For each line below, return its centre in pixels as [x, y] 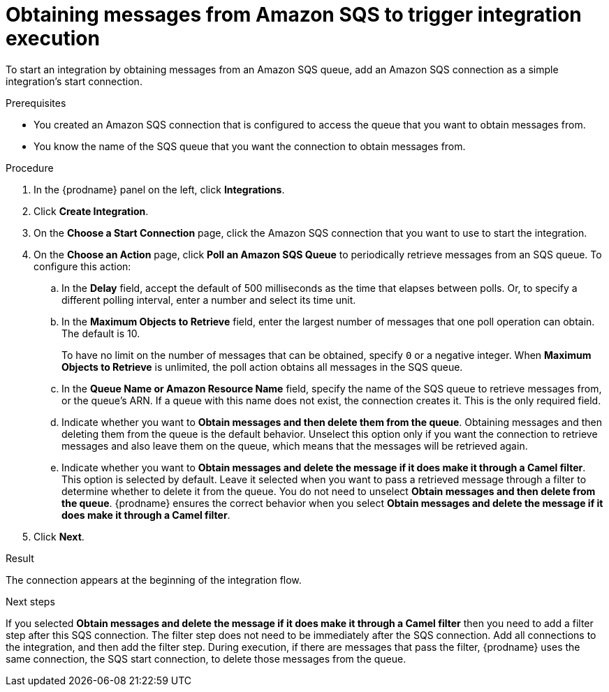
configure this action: [82, 266]
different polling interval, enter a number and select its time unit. [209, 300]
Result [20, 558]
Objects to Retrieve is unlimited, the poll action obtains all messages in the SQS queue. [262, 367]
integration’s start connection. [74, 81]
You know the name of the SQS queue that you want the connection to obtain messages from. [250, 146]
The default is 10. [101, 333]
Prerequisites [36, 103]
